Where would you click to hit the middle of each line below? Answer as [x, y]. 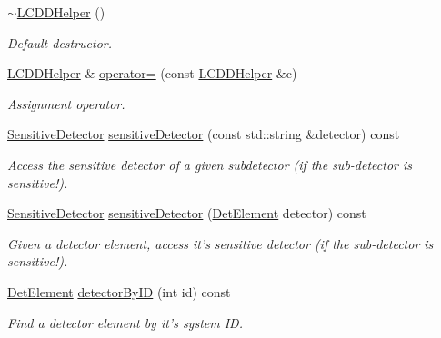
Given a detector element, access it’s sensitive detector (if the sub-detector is [220, 243]
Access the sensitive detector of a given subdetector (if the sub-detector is [210, 164]
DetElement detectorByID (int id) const [119, 291]
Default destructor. [60, 42]
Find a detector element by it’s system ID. [125, 322]
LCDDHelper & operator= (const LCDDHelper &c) [152, 73]
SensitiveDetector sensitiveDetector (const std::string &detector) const [204, 134]
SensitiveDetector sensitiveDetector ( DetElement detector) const [187, 213]
